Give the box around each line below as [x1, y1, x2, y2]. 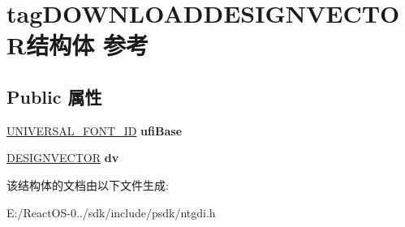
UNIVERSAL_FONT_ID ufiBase [6, 122, 183, 139]
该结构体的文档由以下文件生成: [6, 176, 169, 193]
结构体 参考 [26, 28, 149, 62]
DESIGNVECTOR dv [6, 149, 119, 166]
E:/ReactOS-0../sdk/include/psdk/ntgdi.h [6, 203, 216, 221]
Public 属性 [6, 84, 102, 109]
